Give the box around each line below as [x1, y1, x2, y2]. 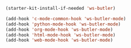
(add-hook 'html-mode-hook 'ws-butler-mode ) [5, 32, 116, 38]
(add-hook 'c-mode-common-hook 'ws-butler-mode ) [5, 16, 126, 21]
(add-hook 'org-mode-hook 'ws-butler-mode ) [5, 27, 113, 32]
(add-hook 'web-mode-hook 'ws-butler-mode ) [5, 38, 113, 43]
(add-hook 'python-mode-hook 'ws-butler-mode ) [5, 21, 121, 27]
